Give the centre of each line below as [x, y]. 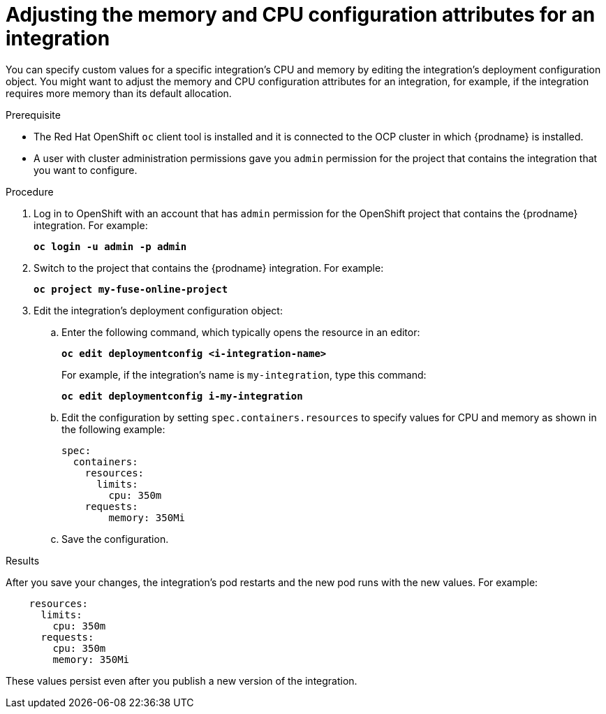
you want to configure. [86, 170]
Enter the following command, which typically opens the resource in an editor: [241, 332]
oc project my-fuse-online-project [131, 289]
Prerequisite [33, 115]
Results [23, 560]
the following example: [113, 429]
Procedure [30, 191]
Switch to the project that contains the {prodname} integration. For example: [209, 268]
